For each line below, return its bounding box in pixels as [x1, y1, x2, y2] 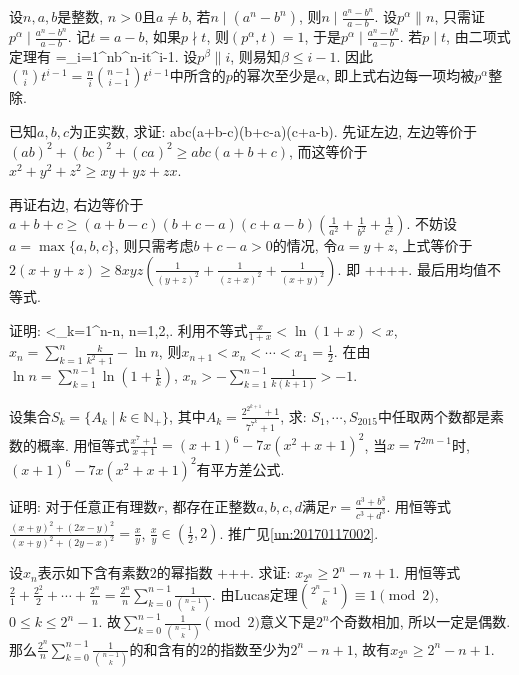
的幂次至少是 [232, 65, 317, 86]
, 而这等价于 [289, 140, 368, 161]
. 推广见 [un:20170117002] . [219, 522, 379, 543]
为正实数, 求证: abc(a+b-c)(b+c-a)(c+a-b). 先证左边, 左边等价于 [68, 121, 477, 142]
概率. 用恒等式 [36, 434, 130, 455]
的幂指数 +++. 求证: [156, 562, 291, 583]
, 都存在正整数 [163, 495, 257, 516]
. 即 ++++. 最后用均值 [337, 258, 487, 279]
